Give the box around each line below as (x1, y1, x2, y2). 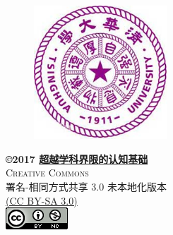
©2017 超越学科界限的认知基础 (6, 151, 148, 166)
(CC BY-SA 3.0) (6, 193, 78, 207)
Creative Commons (6, 165, 89, 180)
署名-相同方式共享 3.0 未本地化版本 (6, 179, 167, 194)
